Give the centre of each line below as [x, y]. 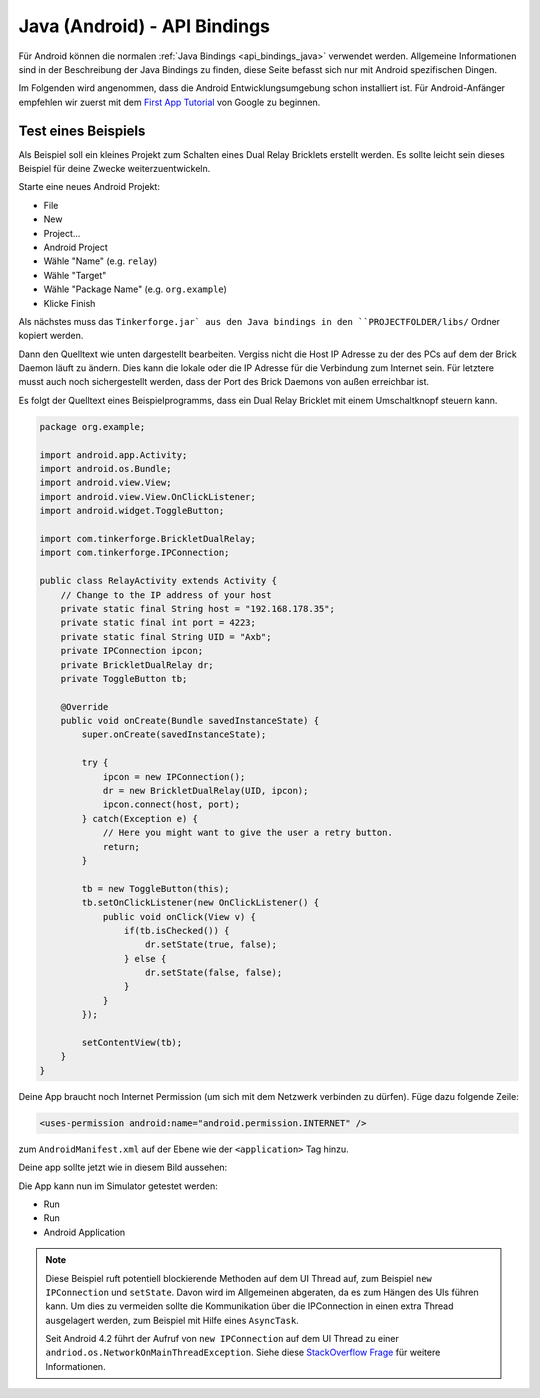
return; [121, 846]
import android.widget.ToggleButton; [132, 511]
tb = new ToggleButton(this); [155, 888]
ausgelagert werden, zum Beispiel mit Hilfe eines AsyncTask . [172, 1320]
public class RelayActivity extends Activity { [158, 581]
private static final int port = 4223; [158, 623]
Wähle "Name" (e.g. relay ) [100, 261]
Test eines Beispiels [82, 130]
